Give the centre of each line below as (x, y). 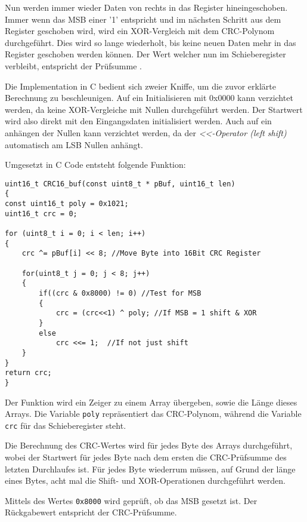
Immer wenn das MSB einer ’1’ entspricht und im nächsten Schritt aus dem (143, 19)
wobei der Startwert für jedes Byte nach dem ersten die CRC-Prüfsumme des (146, 457)
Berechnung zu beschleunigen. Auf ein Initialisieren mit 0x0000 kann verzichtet (149, 98)
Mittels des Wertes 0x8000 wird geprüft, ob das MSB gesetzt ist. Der (131, 500)
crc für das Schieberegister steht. (66, 425)
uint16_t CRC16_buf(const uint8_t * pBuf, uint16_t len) (120, 184)
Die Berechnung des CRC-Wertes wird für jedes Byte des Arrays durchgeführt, (149, 445)
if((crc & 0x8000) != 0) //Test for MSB (120, 293)
